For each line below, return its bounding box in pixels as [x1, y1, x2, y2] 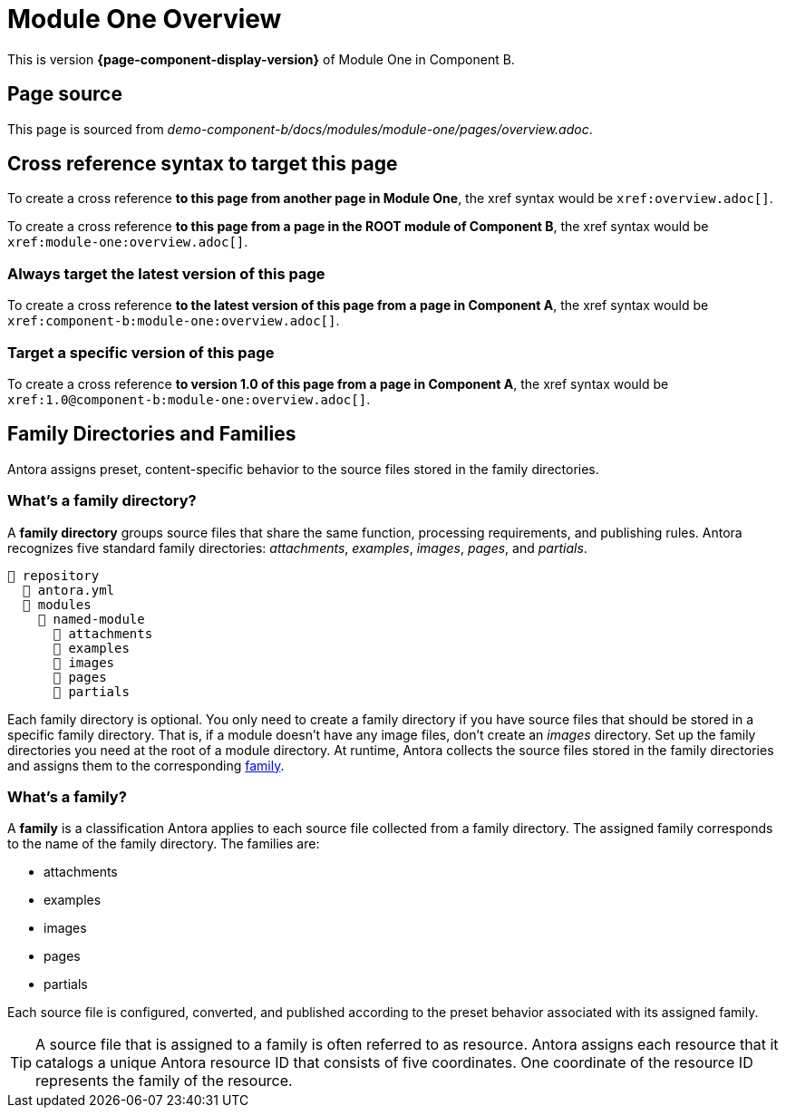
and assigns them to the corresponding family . [7, 757, 285, 773]
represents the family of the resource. [35, 1071, 293, 1091]
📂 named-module [37, 611, 145, 626]
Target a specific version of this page [7, 343, 275, 362]
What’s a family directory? [7, 491, 197, 510]
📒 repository [7, 567, 100, 583]
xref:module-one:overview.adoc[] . [7, 234, 248, 250]
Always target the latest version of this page [7, 264, 325, 283]
